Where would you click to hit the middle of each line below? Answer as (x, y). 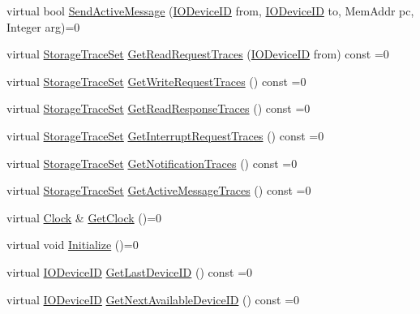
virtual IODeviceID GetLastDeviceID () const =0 (130, 271)
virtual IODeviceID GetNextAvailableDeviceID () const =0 (153, 299)
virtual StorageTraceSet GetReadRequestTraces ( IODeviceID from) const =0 (198, 54)
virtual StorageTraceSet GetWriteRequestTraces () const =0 (156, 81)
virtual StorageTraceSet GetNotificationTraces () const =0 (152, 163)
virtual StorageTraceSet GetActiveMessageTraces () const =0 (159, 190)
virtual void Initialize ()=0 (73, 245)
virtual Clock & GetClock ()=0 (84, 217)
